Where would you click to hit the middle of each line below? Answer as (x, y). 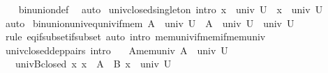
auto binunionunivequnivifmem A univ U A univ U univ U (150, 23)
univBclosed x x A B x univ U (93, 64)
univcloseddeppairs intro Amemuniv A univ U (117, 50)
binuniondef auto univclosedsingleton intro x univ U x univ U (171, 9)
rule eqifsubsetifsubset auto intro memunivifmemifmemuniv (135, 36)
